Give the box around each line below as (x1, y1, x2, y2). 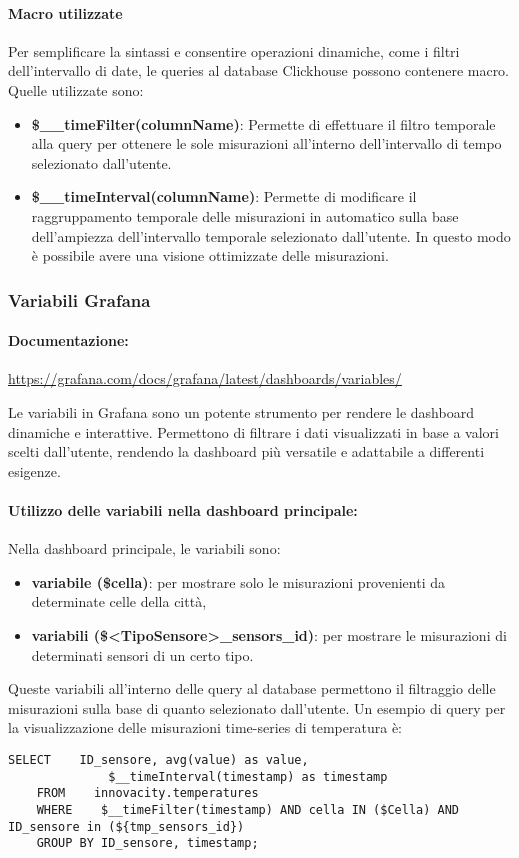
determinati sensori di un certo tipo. (31, 644, 254, 665)
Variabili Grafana (8, 287, 151, 312)
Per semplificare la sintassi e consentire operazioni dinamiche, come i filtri (8, 40, 460, 61)
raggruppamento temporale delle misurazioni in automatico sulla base (31, 205, 459, 226)
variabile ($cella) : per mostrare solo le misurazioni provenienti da (31, 571, 446, 592)
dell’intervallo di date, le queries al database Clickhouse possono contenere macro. (8, 60, 510, 81)
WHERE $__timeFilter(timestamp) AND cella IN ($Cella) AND (36, 802, 460, 817)
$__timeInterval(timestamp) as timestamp (108, 769, 388, 784)
